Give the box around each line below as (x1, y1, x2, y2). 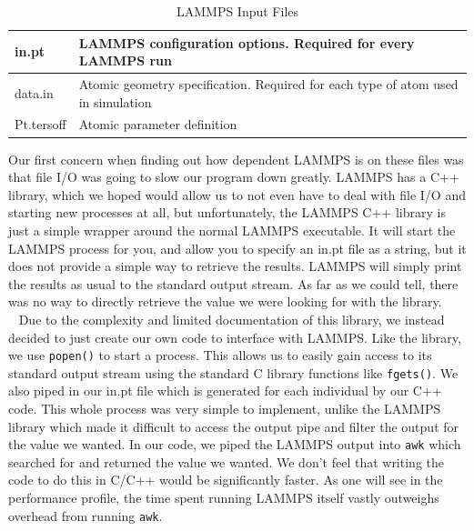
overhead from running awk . (8, 506, 163, 525)
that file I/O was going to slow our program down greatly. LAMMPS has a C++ (8, 167, 459, 186)
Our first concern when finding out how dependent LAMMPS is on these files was (8, 149, 464, 168)
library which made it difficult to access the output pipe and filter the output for (8, 416, 459, 436)
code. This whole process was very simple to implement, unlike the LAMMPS (8, 399, 441, 417)
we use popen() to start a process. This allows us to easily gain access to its (8, 346, 432, 365)
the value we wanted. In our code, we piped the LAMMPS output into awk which (8, 435, 461, 454)
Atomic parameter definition (78, 115, 237, 134)
